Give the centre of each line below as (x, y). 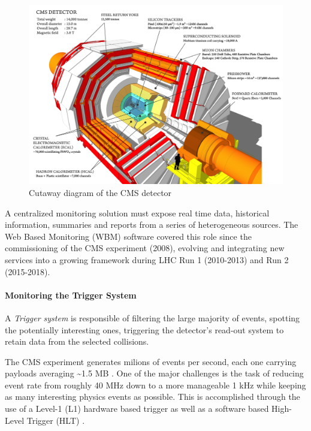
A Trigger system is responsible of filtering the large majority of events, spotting (153, 317)
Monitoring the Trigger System (71, 295)
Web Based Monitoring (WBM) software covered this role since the (128, 236)
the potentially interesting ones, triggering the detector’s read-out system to (144, 329)
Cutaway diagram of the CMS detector (100, 192)
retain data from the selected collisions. (77, 341)
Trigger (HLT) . (56, 420)
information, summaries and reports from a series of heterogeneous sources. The (152, 224)
